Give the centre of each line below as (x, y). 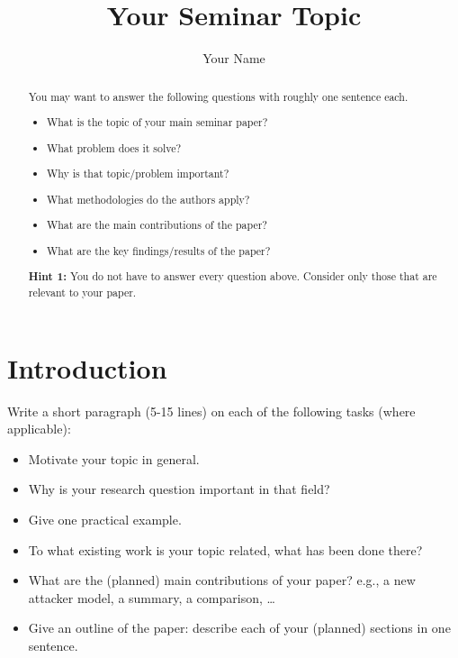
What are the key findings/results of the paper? (159, 250)
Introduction (87, 367)
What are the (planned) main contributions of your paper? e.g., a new (222, 580)
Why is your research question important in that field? (179, 489)
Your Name (234, 58)
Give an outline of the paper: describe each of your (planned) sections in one (239, 628)
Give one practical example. (105, 519)
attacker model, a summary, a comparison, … (152, 597)
